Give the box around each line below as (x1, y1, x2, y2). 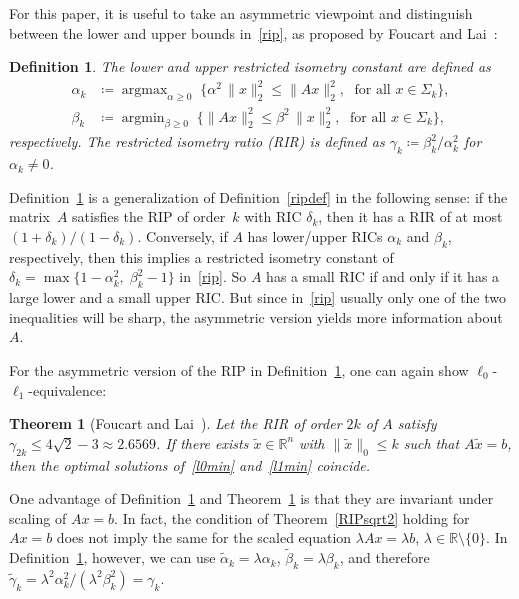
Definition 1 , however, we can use (9, 547, 216, 568)
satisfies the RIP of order (72, 206, 226, 227)
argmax (121, 83, 168, 98)
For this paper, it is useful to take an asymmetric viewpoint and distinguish (9, 3, 473, 23)
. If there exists (156, 432, 249, 453)
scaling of (9, 507, 67, 528)
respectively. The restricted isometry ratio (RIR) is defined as (9, 131, 385, 152)
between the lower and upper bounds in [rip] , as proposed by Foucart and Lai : (9, 22, 498, 43)
